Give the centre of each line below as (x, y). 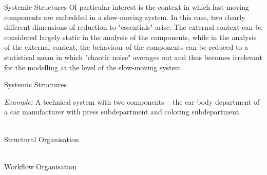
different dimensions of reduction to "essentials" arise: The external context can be (133, 27)
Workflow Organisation (40, 166)
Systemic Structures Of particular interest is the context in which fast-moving (127, 7)
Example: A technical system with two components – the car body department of (132, 101)
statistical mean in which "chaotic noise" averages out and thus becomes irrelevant (133, 57)
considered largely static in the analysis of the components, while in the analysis (130, 37)
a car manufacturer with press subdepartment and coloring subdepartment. (123, 112)
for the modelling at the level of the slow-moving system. (94, 67)
